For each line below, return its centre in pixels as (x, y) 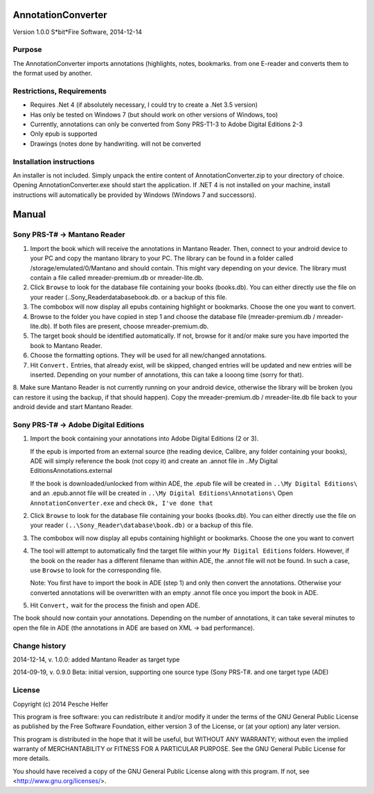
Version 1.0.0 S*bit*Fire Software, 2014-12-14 (77, 32)
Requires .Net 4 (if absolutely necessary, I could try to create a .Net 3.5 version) (144, 105)
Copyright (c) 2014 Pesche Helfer (61, 704)
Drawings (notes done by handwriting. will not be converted (115, 144)
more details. (32, 759)
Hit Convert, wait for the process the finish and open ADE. (115, 605)
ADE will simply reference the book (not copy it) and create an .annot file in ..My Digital (154, 461)
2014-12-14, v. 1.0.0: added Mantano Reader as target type (96, 659)
